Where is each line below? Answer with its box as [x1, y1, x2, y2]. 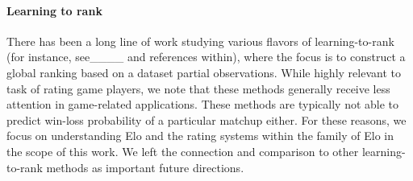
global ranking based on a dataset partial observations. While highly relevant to [6, 64, 401, 80]
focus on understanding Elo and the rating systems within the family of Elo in [6, 127, 394, 144]
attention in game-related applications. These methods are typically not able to [6, 96, 399, 113]
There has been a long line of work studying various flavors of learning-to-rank [6, 32, 394, 49]
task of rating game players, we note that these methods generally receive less [6, 80, 390, 97]
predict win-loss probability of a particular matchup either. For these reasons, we [6, 111, 407, 128]
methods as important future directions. [46, 158, 244, 175]
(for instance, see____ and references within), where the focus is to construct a [6, 48, 406, 65]
